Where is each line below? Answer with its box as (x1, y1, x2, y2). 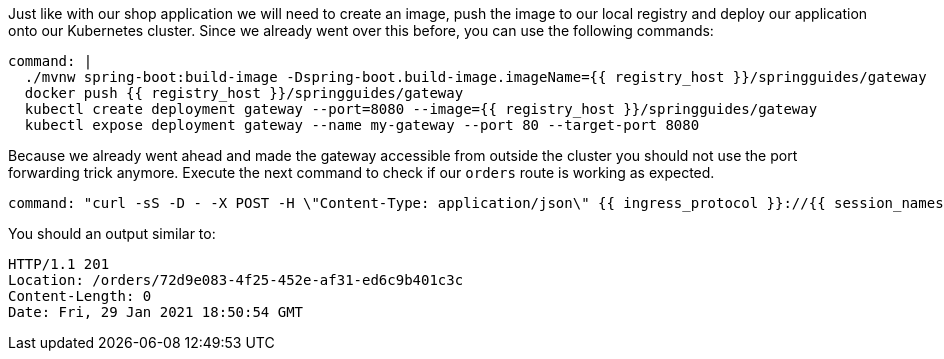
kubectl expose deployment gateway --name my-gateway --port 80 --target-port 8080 (24, 117, 700, 133)
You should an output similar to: (8, 225, 216, 242)
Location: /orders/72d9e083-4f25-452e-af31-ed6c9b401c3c (8, 272, 464, 288)
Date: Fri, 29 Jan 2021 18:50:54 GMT (8, 304, 304, 320)
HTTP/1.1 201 (8, 256, 110, 272)
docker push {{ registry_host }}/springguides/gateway (24, 85, 464, 101)
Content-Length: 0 (8, 288, 152, 304)
